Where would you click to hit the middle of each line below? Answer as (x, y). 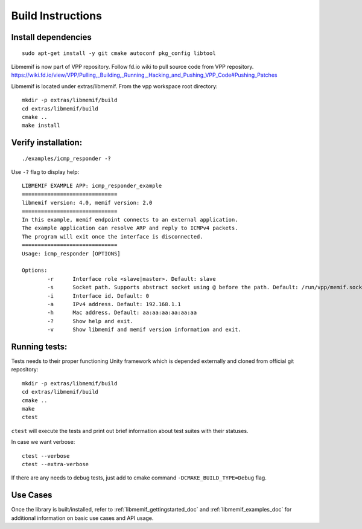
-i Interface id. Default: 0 (98, 296)
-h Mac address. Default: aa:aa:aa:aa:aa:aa (122, 313)
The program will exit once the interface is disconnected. (113, 236)
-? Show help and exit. (91, 321)
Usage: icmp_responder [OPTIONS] (71, 253)
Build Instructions (57, 16)
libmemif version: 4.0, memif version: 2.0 (87, 203)
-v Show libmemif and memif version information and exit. (144, 330)
